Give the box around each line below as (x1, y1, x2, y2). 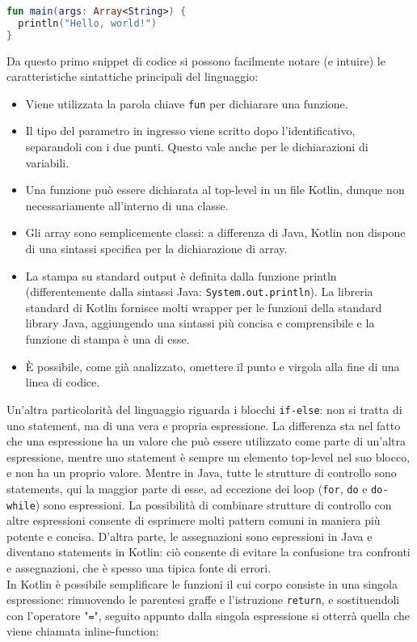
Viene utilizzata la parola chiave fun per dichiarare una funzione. (25, 95, 348, 112)
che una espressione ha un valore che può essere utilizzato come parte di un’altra (6, 433, 406, 450)
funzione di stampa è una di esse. (25, 331, 190, 348)
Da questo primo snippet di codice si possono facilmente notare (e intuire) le (6, 52, 385, 69)
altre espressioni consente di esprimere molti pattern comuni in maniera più (6, 512, 381, 529)
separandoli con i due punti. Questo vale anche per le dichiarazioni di (25, 138, 369, 155)
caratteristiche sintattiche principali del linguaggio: (6, 68, 259, 85)
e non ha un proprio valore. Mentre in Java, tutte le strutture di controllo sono (6, 464, 397, 481)
